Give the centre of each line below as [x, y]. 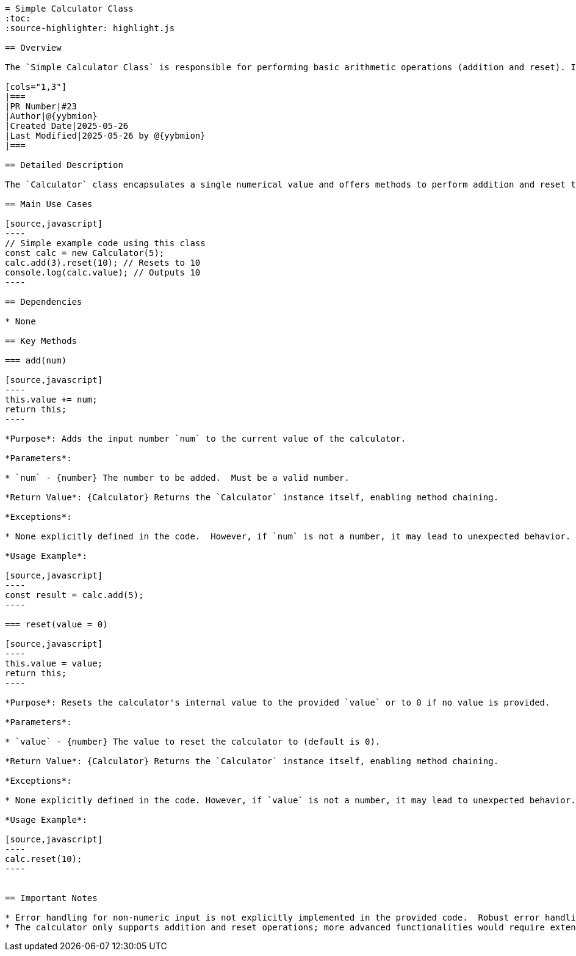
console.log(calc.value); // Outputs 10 [103, 272]
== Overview [33, 48]
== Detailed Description [64, 165]
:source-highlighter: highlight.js [90, 28]
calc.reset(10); [44, 859]
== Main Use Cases [49, 204]
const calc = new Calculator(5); [85, 253]
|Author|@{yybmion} [51, 116]
